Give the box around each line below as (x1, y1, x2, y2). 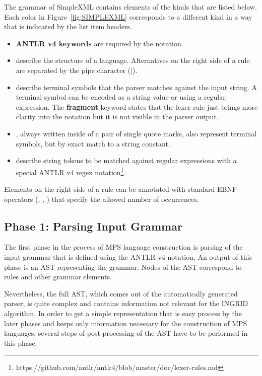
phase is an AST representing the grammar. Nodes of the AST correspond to (4, 261, 242, 272)
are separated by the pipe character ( (16, 64, 131, 75)
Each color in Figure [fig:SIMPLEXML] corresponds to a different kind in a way (4, 11, 252, 22)
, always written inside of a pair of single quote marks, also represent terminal (16, 128, 257, 138)
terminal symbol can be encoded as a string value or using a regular (16, 92, 226, 102)
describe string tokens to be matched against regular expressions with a (16, 155, 237, 166)
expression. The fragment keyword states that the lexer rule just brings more (16, 101, 258, 112)
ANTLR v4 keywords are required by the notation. (16, 38, 183, 48)
